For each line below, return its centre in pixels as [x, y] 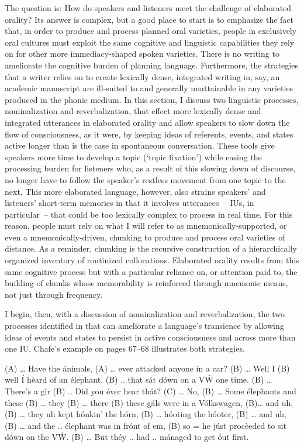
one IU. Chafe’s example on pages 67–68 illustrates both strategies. [125, 348]
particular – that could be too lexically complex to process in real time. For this [149, 214]
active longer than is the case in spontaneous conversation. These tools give [140, 145]
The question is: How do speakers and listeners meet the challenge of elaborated [148, 8]
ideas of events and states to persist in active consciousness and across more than [150, 337]
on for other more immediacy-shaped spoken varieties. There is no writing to [142, 54]
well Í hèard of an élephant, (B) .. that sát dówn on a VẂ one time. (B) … [139, 379]
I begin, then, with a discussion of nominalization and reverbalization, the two [145, 314]
